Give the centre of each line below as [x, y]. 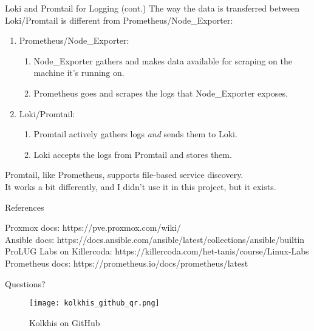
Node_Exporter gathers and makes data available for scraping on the [163, 60]
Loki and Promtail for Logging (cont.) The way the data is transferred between [152, 8]
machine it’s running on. [79, 73]
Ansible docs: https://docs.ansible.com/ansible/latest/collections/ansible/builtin [155, 239]
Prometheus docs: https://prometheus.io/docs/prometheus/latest [127, 263]
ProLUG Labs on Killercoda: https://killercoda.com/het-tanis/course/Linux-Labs [157, 251]
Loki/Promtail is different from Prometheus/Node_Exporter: [119, 20]
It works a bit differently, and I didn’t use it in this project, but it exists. [141, 186]
